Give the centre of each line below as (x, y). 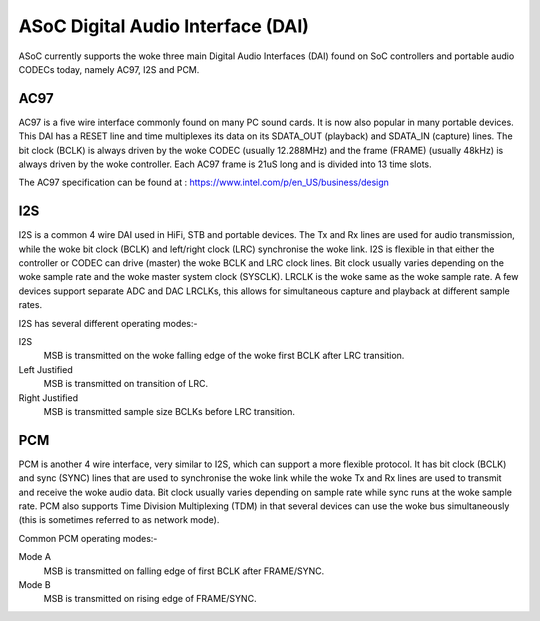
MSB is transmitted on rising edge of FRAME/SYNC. (150, 599)
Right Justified (48, 397)
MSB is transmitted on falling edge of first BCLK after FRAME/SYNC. (184, 571)
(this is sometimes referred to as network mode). (119, 520)
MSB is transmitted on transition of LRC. (126, 384)
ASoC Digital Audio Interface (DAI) (164, 26)
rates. (30, 305)
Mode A (35, 557)
